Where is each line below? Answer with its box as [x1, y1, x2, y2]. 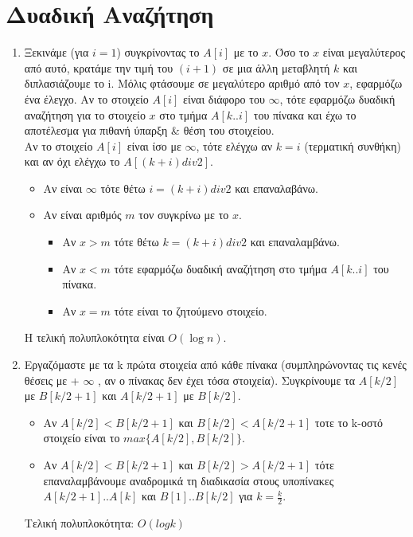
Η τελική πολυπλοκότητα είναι [24, 329, 165, 346]
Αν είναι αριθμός [43, 206, 122, 223]
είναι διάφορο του [183, 90, 265, 107]
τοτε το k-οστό [314, 414, 384, 430]
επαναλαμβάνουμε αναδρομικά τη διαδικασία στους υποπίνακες [43, 472, 334, 488]
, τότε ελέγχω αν [196, 137, 273, 154]
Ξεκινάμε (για [24, 44, 89, 61]
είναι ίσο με [127, 137, 181, 154]
